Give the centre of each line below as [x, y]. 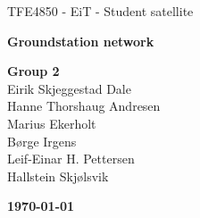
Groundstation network [81, 41]
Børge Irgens [42, 141]
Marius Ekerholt [52, 123]
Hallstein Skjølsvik [58, 176]
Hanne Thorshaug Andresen [84, 106]
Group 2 [33, 71]
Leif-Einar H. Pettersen [71, 159]
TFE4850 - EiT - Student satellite [100, 11]
